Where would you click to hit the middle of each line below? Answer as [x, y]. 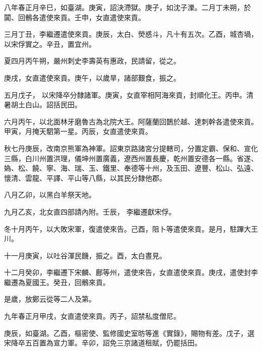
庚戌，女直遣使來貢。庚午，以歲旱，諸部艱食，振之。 [92, 77]
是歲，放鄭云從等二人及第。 [50, 299]
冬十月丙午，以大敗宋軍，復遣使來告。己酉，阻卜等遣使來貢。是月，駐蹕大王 [131, 228]
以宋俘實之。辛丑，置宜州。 [50, 44]
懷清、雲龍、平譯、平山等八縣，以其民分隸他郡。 [85, 178]
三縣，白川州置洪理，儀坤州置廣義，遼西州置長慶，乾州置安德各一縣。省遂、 [131, 158]
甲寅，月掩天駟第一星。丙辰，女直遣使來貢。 [78, 131]
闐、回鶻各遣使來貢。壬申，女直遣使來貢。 [75, 17]
